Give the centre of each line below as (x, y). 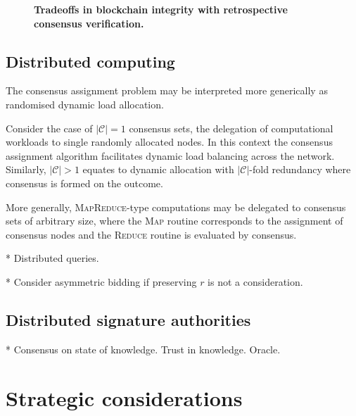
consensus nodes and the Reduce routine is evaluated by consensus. (151, 234)
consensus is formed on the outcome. (84, 183)
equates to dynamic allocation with (158, 169)
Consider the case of (49, 128)
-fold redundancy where (300, 169)
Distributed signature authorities (128, 319)
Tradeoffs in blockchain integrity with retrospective (161, 9)
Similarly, (26, 169)
